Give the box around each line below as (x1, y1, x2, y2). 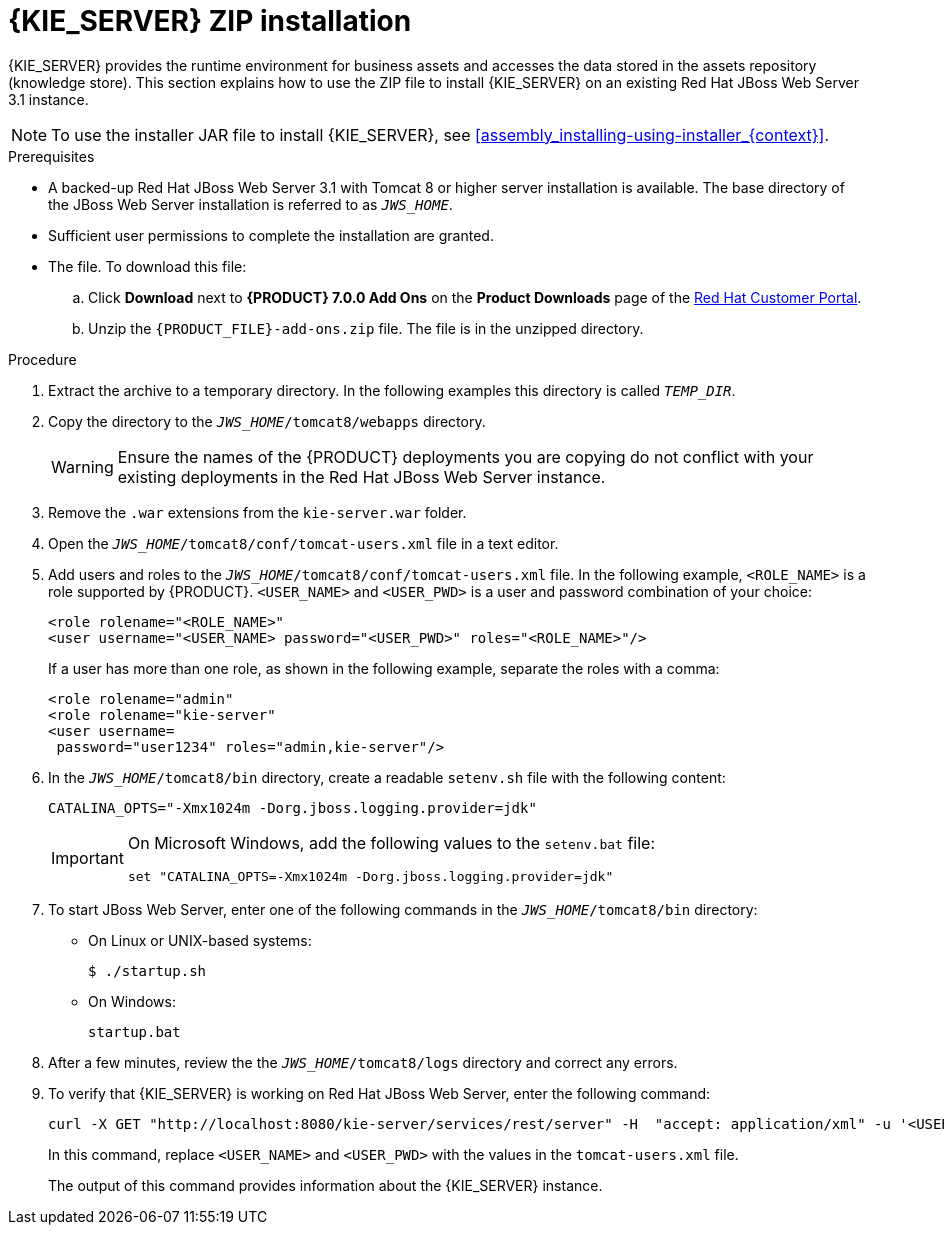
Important (51, 848, 124, 869)
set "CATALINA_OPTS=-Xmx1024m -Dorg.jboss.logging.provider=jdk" (127, 868, 614, 884)
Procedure (8, 350, 77, 368)
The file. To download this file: (48, 257, 247, 275)
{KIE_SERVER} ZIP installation (8, 4, 412, 38)
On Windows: (88, 992, 176, 1010)
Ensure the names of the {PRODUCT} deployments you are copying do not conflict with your (117, 446, 814, 467)
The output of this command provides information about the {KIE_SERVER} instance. (48, 1176, 603, 1194)
